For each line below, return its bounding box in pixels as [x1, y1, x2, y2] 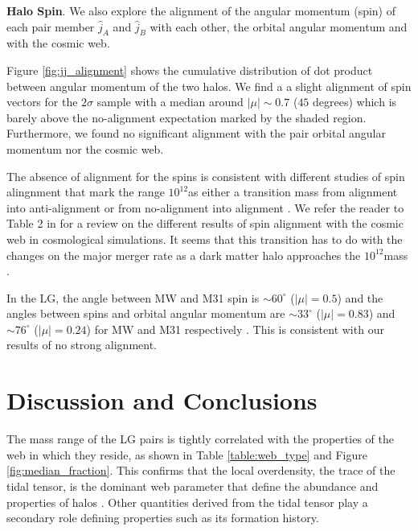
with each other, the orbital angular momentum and [150, 18, 408, 35]
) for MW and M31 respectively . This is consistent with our [86, 320, 384, 337]
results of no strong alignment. [6, 336, 157, 353]
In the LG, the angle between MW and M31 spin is [6, 289, 260, 306]
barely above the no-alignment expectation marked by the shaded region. [6, 109, 367, 126]
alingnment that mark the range [6, 183, 165, 200]
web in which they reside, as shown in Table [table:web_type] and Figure [6, 446, 367, 463]
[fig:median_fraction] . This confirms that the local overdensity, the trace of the [6, 462, 395, 479]
